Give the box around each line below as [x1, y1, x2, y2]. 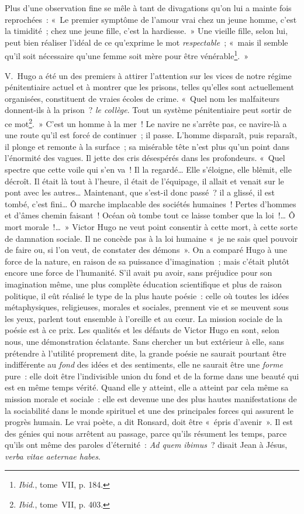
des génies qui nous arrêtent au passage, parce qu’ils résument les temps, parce [5, 427, 287, 439]
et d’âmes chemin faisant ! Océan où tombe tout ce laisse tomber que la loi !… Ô [5, 209, 295, 221]
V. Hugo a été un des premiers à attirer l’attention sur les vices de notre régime [5, 69, 292, 81]
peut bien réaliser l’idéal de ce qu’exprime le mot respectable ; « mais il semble [5, 36, 288, 48]
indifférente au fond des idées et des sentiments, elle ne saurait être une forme [5, 358, 284, 371]
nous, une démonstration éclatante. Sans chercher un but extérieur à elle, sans [5, 335, 285, 347]
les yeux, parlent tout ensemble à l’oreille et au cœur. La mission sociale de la [5, 312, 283, 324]
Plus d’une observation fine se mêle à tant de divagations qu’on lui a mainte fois [5, 2, 292, 13]
